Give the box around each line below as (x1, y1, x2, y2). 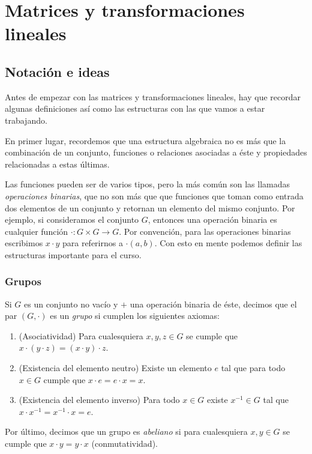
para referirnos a (62, 237, 123, 249)
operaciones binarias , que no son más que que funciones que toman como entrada (5, 189, 304, 202)
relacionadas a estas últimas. (5, 157, 110, 170)
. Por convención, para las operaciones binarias (119, 225, 291, 237)
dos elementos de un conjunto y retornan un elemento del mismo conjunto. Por (5, 201, 295, 214)
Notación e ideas (5, 62, 110, 80)
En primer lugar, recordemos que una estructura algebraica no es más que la (5, 134, 286, 147)
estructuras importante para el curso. (5, 248, 142, 261)
